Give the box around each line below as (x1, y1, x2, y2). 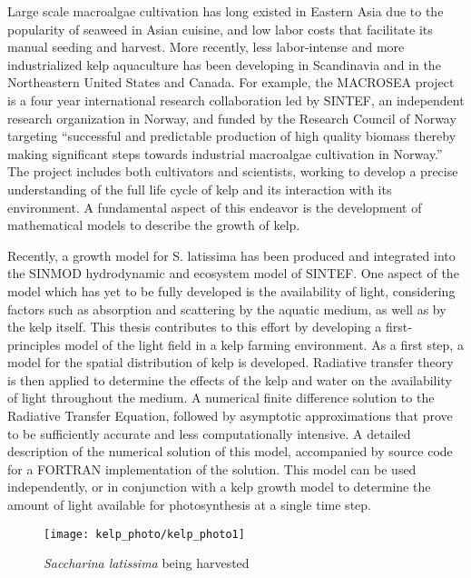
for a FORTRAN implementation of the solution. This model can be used (7, 459, 417, 478)
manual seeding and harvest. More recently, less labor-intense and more (7, 37, 405, 56)
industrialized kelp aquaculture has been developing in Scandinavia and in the (7, 55, 441, 74)
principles (7, 334, 61, 354)
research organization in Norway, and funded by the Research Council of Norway (7, 108, 456, 127)
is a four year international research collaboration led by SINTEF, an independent (7, 90, 465, 109)
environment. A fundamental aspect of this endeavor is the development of (7, 197, 422, 216)
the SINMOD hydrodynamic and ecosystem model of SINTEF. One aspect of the (7, 264, 459, 283)
